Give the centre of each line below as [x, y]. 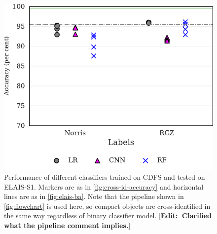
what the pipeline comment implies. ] [67, 225]
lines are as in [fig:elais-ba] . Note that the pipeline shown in [94, 196]
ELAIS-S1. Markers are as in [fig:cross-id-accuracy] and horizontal [104, 186]
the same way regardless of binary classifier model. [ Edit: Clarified [108, 215]
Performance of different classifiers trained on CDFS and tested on [105, 176]
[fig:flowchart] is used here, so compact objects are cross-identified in [107, 206]
